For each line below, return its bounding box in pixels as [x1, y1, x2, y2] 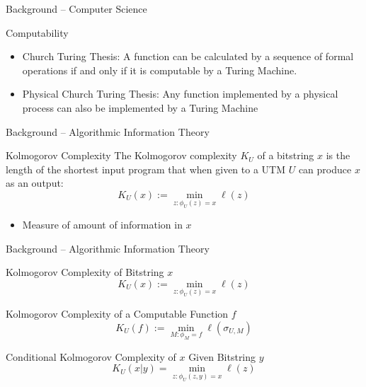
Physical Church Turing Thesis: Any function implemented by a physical [22, 86, 338, 101]
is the [326, 148, 350, 163]
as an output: [6, 175, 64, 190]
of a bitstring [257, 148, 314, 163]
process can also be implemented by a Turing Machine [22, 100, 258, 115]
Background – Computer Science [6, 1, 147, 16]
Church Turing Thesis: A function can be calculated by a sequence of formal [22, 49, 354, 64]
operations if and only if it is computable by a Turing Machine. [22, 62, 297, 77]
